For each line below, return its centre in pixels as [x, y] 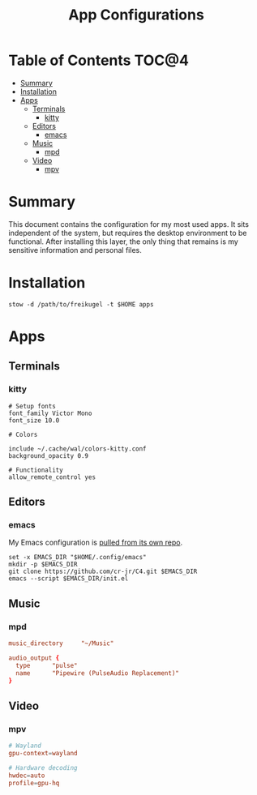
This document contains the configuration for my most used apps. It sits [129, 224]
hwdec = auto [27, 776]
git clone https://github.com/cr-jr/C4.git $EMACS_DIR [103, 572]
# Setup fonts [32, 406]
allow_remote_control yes [52, 477]
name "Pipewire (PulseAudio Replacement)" [98, 673]
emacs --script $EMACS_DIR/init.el [69, 579]
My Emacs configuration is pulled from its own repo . [96, 543]
